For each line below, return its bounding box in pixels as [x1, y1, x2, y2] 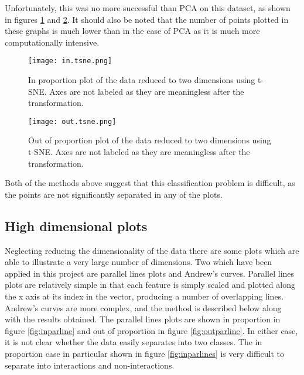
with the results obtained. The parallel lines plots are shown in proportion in [5, 313, 281, 325]
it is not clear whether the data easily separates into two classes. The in [5, 336, 262, 348]
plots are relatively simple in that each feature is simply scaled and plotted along [5, 278, 295, 291]
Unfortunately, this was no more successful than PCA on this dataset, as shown [5, 2, 291, 13]
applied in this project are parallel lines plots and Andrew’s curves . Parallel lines [5, 267, 295, 279]
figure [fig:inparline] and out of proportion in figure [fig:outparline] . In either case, [5, 324, 298, 336]
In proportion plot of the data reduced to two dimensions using [28, 74, 255, 86]
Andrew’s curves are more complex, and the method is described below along [5, 301, 282, 314]
